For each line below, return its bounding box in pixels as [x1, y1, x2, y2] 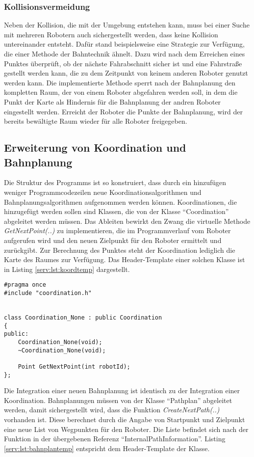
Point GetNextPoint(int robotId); [18, 363, 130, 370]
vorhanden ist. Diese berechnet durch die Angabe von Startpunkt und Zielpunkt [4, 414, 245, 424]
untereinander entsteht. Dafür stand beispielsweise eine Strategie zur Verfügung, [4, 39, 245, 49]
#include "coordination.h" [4, 289, 92, 296]
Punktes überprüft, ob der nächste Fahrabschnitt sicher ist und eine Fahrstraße [4, 58, 242, 68]
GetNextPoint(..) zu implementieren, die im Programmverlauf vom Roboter [4, 225, 231, 236]
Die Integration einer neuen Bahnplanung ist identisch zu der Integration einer [4, 385, 240, 396]
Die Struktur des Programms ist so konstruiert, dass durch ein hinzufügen [4, 177, 227, 188]
